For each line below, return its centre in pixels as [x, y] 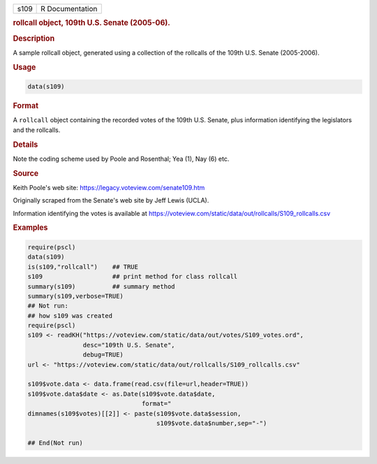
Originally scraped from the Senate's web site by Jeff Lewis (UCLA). [111, 201]
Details [25, 145]
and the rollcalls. [37, 130]
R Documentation [69, 9]
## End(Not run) [56, 443]
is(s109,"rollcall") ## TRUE [83, 267]
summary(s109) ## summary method [101, 286]
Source [26, 173]
